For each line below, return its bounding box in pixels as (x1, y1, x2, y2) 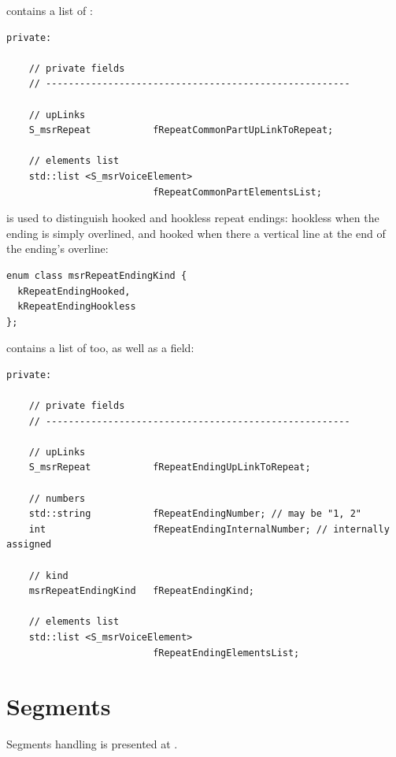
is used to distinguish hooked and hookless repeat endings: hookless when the (6, 210, 379, 226)
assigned (6, 539, 52, 551)
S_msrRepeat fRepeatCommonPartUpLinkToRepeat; (28, 124, 334, 136)
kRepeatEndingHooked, (17, 285, 131, 297)
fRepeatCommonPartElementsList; (153, 186, 322, 198)
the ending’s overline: (6, 240, 109, 257)
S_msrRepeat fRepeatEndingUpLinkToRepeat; (28, 462, 311, 473)
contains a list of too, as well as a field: (6, 340, 194, 356)
